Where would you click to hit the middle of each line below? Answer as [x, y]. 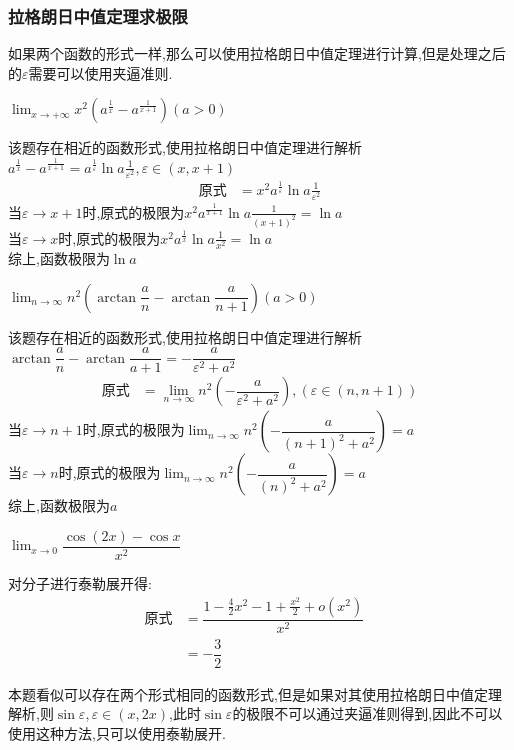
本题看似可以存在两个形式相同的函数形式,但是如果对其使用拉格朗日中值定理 [255, 693]
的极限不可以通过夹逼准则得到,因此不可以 [367, 713]
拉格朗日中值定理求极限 [98, 15]
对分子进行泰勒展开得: [80, 582]
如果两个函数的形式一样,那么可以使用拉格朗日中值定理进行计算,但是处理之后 [257, 53]
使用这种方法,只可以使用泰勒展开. [117, 732]
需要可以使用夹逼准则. [100, 72]
